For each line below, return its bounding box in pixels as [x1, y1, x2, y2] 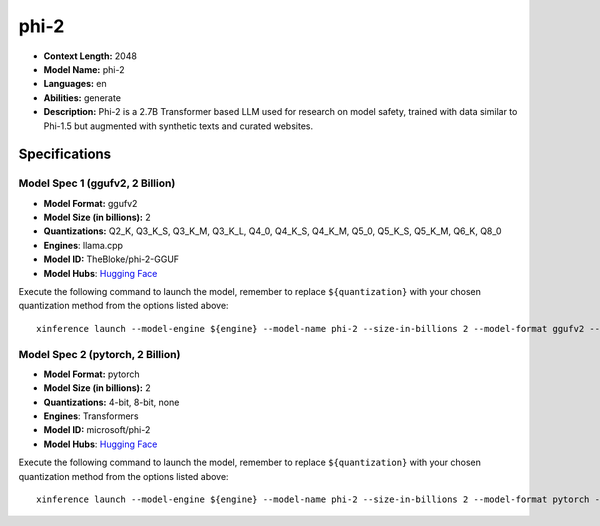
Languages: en [43, 78, 107, 90]
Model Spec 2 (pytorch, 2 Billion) [18, 347, 181, 361]
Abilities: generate [43, 91, 122, 104]
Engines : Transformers [43, 410, 139, 422]
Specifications [18, 146, 112, 163]
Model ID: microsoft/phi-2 [43, 424, 151, 436]
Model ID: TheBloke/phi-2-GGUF [43, 253, 180, 265]
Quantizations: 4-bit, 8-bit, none [43, 396, 180, 408]
